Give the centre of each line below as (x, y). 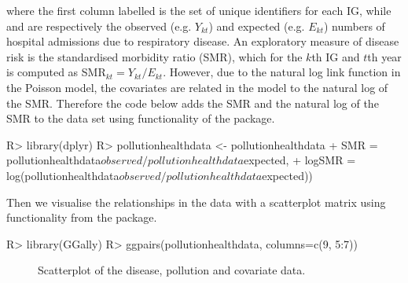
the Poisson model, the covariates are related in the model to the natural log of (197, 87)
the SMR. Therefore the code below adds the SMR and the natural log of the (193, 103)
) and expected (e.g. (257, 26)
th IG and (336, 56)
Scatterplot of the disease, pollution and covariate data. (172, 270)
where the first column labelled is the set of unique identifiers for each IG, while (199, 10)
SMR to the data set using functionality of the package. (141, 118)
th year (384, 56)
